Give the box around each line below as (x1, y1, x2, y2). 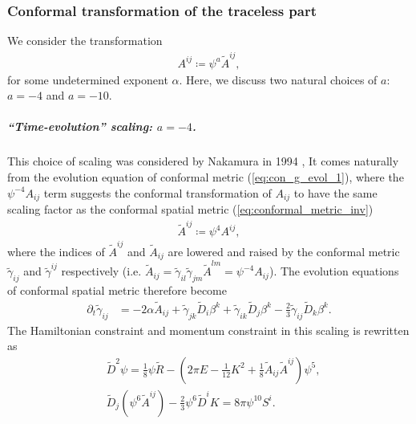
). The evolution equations (269, 263, 399, 279)
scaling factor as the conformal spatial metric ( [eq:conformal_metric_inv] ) (7, 200, 374, 217)
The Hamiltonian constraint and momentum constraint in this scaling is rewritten (7, 321, 410, 338)
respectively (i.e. (61, 263, 142, 279)
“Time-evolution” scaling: (7, 118, 153, 135)
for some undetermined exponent (7, 71, 168, 88)
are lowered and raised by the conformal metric (168, 243, 400, 260)
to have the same (293, 184, 378, 201)
